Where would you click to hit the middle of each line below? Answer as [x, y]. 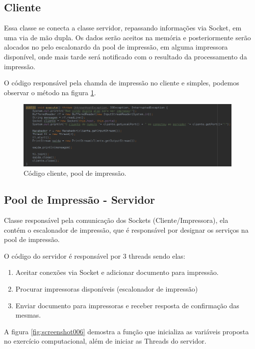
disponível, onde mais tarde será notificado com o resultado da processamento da [126, 56]
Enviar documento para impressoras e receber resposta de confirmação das [127, 305]
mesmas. [28, 315]
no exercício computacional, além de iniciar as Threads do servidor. [105, 341]
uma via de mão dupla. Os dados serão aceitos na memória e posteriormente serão [127, 37]
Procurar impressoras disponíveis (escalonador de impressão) [107, 289]
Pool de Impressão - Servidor [79, 200]
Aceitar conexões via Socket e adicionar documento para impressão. [117, 272]
